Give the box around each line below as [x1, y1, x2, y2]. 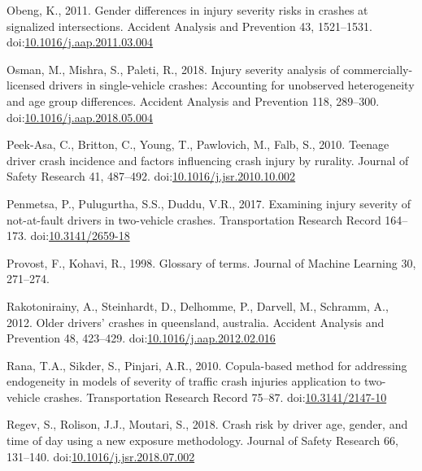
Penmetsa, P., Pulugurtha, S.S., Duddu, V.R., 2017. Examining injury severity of [7, 194, 411, 212]
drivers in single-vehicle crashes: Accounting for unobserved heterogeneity [49, 76, 415, 94]
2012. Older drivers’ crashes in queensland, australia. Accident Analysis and [7, 313, 385, 330]
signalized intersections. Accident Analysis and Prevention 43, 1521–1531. [7, 17, 372, 34]
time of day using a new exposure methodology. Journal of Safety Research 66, [7, 432, 398, 449]
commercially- [342, 60, 413, 77]
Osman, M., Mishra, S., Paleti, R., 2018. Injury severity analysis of [7, 60, 340, 77]
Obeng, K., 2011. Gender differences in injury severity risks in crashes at [7, 2, 368, 18]
